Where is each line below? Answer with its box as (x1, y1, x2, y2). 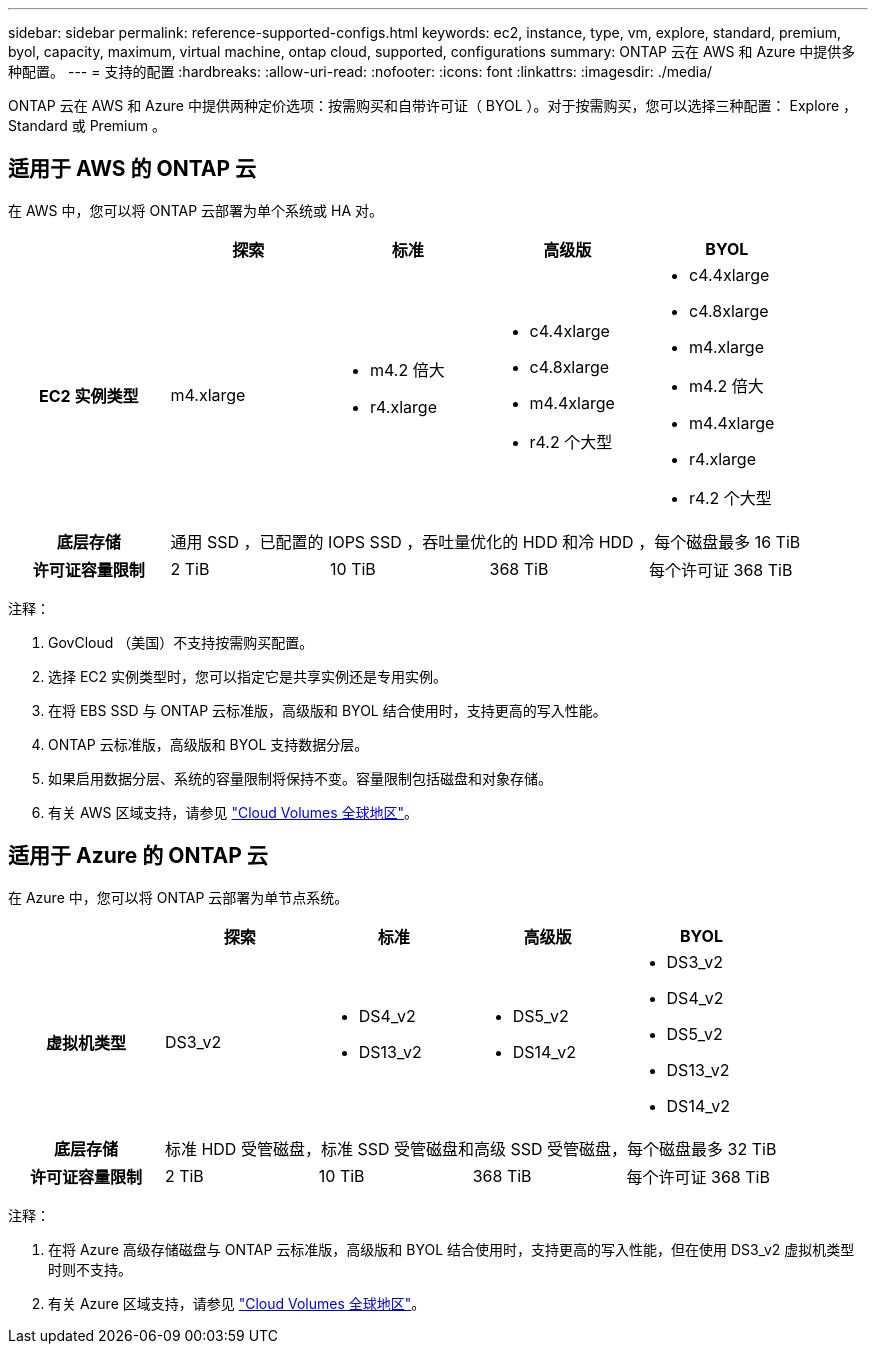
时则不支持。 (48, 1260, 132, 1278)
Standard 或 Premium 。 (8, 117, 166, 134)
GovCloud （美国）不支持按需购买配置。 (48, 633, 314, 651)
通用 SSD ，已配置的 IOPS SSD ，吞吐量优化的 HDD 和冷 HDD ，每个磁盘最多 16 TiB (170, 531, 801, 552)
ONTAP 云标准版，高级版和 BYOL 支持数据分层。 (48, 735, 369, 753)
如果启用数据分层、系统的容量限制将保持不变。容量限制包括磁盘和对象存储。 (48, 769, 552, 787)
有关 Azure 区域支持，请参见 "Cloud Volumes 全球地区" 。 (48, 1294, 426, 1312)
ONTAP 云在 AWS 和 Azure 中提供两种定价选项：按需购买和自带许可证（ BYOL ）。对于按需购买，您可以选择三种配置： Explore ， (8, 97, 858, 114)
